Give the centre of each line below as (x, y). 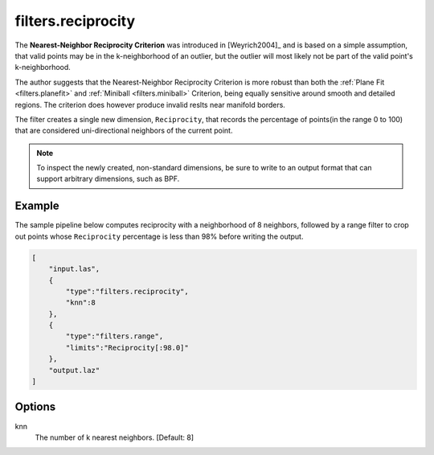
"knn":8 (81, 303)
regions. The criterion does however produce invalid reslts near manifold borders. (150, 105)
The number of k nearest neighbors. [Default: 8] (115, 437)
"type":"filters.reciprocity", (127, 291)
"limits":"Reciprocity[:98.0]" (127, 347)
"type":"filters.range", (115, 336)
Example (37, 206)
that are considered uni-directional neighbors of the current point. (124, 131)
